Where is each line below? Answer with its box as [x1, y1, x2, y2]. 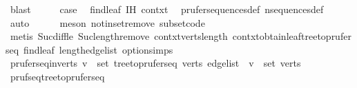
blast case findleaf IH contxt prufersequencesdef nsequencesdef [10, 2, 324, 16]
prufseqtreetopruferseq [10, 69, 105, 83]
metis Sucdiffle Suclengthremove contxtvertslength [10, 29, 228, 43]
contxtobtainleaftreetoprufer [232, 29, 351, 43]
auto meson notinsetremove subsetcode [10, 15, 205, 30]
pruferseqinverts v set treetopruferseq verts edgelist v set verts [10, 56, 301, 70]
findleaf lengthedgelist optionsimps [23, 42, 173, 56]
